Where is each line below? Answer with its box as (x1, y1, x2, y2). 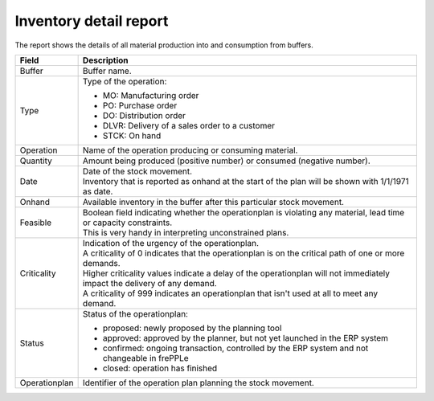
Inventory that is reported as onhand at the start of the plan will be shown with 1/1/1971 (82, 175, 409, 186)
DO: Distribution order (102, 109, 186, 121)
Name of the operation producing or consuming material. (82, 145, 298, 156)
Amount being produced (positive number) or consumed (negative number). (82, 155, 371, 166)
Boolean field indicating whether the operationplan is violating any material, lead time (82, 207, 405, 218)
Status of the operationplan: (82, 308, 189, 319)
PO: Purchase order (102, 100, 178, 111)
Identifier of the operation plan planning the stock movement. (82, 377, 315, 388)
